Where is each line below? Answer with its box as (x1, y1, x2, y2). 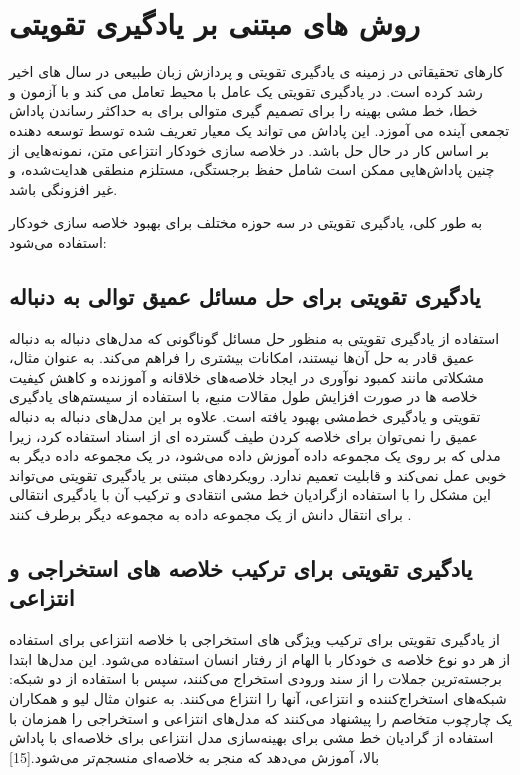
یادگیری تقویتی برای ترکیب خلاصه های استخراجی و (9, 553, 473, 583)
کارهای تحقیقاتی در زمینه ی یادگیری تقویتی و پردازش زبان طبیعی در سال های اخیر (9, 61, 504, 82)
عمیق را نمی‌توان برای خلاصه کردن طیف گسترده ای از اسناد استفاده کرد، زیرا (9, 425, 478, 446)
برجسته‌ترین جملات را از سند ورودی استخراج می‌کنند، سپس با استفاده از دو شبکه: (9, 668, 502, 689)
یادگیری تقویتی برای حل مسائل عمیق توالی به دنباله (9, 280, 481, 311)
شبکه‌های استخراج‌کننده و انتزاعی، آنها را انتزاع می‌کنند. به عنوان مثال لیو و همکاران (9, 687, 507, 708)
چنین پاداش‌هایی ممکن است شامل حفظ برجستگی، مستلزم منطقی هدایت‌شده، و (9, 159, 495, 180)
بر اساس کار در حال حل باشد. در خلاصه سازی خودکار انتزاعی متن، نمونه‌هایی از (9, 139, 489, 160)
